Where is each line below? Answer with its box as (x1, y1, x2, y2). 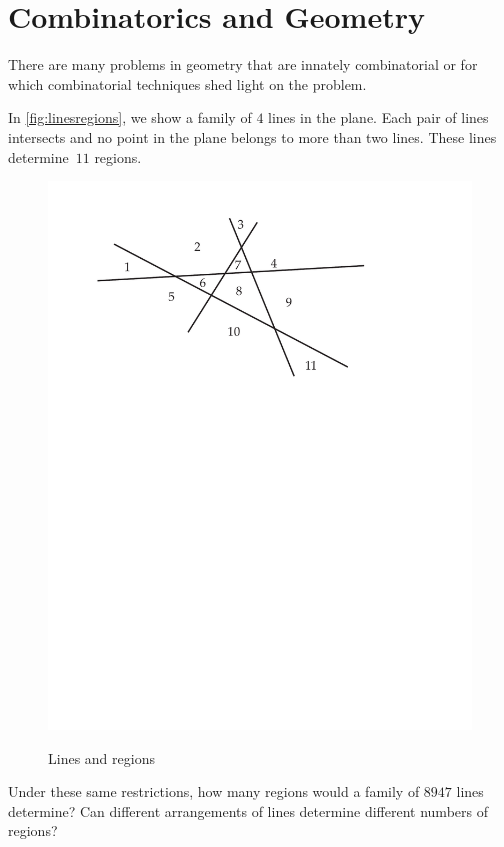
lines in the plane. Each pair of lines (268, 107, 489, 128)
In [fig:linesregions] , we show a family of (8, 107, 252, 128)
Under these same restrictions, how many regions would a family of (8, 781, 420, 802)
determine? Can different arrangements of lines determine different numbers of (8, 800, 488, 821)
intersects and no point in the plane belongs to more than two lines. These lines (8, 126, 497, 147)
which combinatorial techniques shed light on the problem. (8, 73, 367, 94)
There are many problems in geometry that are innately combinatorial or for (8, 54, 478, 75)
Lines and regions (48, 747, 155, 768)
